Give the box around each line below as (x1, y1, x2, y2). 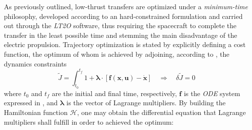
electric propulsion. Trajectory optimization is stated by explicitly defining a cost (4, 39, 246, 49)
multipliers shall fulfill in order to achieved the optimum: (4, 116, 174, 127)
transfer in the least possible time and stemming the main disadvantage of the (4, 30, 237, 40)
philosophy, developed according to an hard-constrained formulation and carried (4, 11, 243, 21)
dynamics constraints (4, 58, 67, 68)
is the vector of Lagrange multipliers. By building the (66, 97, 226, 108)
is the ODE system (184, 88, 240, 98)
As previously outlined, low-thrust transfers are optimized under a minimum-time (4, 1, 248, 11)
